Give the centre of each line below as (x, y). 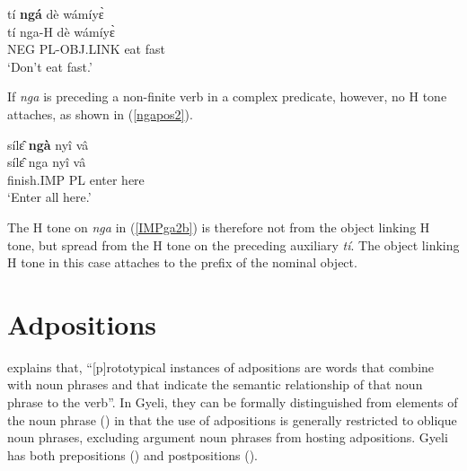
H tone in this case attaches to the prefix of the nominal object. (182, 262)
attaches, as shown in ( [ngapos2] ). (100, 113)
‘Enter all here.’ (49, 197)
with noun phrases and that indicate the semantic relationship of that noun (215, 384)
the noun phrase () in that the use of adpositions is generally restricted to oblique (232, 419)
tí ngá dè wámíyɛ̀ (56, 13)
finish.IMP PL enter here (76, 179)
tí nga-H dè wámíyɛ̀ (61, 31)
